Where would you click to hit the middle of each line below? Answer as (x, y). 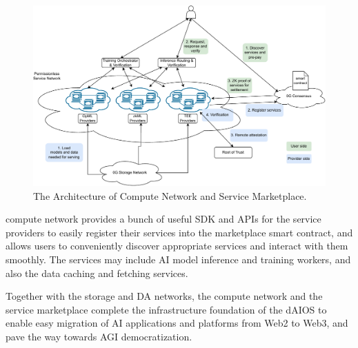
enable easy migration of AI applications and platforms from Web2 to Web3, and (177, 323)
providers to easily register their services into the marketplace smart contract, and (179, 232)
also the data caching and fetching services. (97, 273)
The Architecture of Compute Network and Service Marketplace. (170, 195)
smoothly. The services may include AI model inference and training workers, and (178, 259)
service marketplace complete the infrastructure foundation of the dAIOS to (166, 309)
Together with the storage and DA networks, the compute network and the (164, 296)
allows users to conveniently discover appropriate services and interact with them (177, 246)
